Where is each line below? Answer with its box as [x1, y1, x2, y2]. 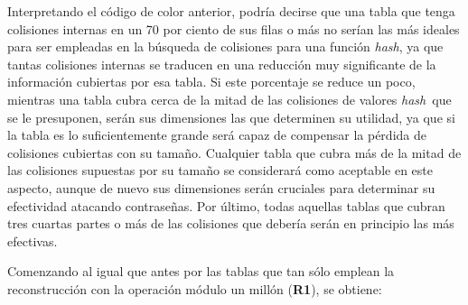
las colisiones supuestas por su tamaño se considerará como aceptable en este [7, 161, 433, 180]
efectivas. [7, 231, 58, 250]
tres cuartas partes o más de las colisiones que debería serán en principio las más [7, 214, 454, 233]
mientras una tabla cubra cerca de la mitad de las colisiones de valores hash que [7, 89, 452, 108]
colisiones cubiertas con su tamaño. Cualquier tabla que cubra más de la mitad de [7, 143, 462, 162]
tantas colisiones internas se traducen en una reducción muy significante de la [7, 54, 436, 73]
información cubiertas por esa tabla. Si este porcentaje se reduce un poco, [7, 72, 416, 91]
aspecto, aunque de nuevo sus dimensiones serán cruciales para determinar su [7, 178, 435, 197]
